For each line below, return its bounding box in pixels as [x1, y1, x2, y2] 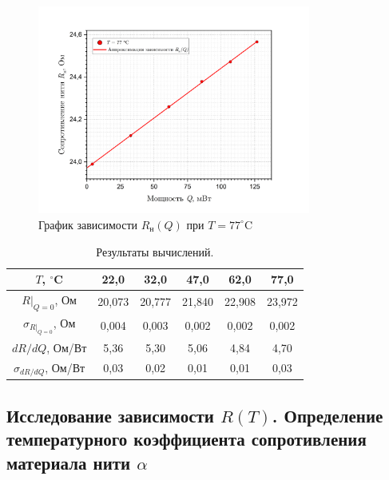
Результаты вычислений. [96, 243, 214, 260]
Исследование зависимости [6, 403, 214, 427]
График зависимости [38, 216, 138, 232]
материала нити [6, 450, 131, 474]
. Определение [272, 403, 383, 427]
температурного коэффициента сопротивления [6, 426, 367, 451]
